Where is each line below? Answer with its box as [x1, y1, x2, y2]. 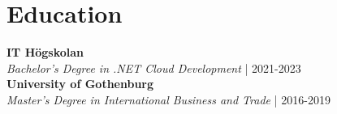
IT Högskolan [6, 44, 84, 61]
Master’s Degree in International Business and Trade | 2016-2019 [6, 91, 331, 108]
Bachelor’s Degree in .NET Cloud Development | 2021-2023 [6, 59, 301, 76]
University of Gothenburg [6, 75, 154, 92]
